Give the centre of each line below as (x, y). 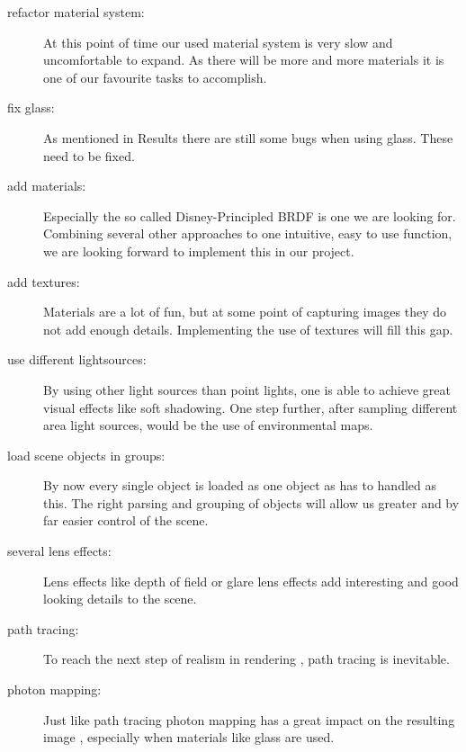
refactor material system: (76, 12)
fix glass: (31, 107)
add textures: (44, 281)
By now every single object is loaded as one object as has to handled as (240, 485)
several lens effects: (59, 551)
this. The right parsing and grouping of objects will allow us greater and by (251, 502)
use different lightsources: (77, 359)
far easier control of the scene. (126, 520)
